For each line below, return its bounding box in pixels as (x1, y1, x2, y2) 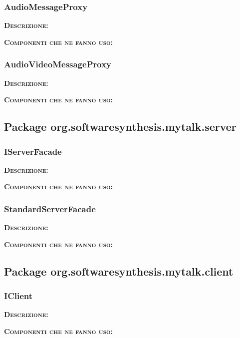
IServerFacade (4, 145, 62, 157)
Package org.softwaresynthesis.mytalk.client (4, 263, 234, 279)
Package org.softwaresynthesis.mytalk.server (4, 119, 237, 134)
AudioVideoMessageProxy (4, 58, 112, 70)
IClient (4, 290, 33, 302)
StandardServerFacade (4, 202, 96, 215)
